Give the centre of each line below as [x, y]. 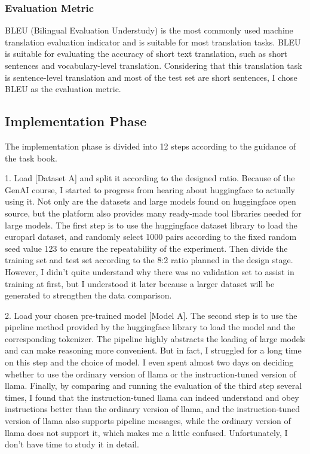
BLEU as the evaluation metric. [63, 89]
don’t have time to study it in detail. [72, 444]
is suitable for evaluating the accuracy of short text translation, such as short [146, 54]
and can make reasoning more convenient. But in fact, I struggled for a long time [153, 350]
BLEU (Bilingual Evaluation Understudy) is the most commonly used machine [149, 30]
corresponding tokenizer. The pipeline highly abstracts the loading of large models [155, 338]
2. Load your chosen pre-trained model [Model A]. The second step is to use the [151, 315]
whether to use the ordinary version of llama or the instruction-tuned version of [151, 374]
